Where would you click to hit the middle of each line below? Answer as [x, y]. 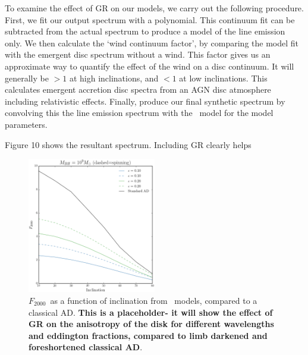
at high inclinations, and [114, 78]
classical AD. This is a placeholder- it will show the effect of [151, 312]
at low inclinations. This [223, 78]
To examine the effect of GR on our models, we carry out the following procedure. [154, 8]
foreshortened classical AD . [86, 347]
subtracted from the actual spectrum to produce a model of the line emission [145, 31]
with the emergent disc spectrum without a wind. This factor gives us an [138, 54]
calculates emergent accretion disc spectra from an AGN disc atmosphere [138, 89]
